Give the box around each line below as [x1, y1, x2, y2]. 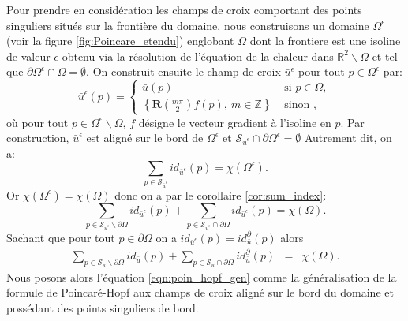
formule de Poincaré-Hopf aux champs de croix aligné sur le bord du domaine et [6, 284, 394, 300]
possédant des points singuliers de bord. [6, 299, 199, 315]
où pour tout [6, 114, 69, 130]
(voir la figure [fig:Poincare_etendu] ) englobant [6, 32, 234, 49]
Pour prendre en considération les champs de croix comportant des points [6, 2, 362, 17]
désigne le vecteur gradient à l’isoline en [138, 114, 331, 130]
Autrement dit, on [304, 129, 392, 146]
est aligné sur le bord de [86, 129, 204, 146]
